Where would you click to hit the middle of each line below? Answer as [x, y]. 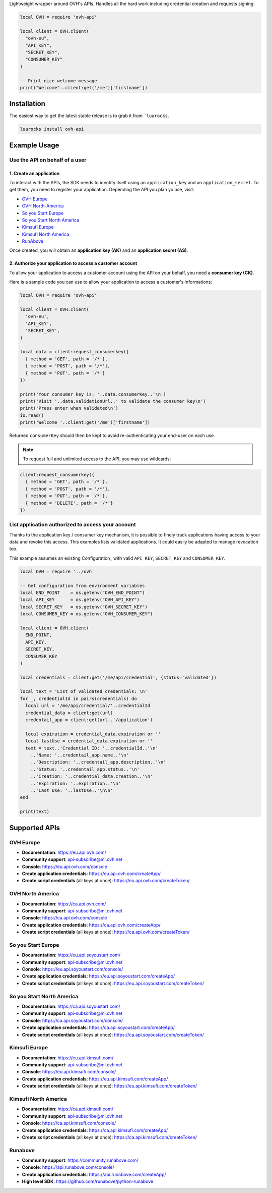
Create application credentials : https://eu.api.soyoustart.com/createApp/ [98, 976]
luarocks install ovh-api [52, 129]
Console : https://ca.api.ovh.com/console [64, 918]
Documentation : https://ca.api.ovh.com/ [64, 904]
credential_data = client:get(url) [69, 713]
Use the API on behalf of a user [48, 160]
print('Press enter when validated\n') [69, 408]
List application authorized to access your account [73, 525]
